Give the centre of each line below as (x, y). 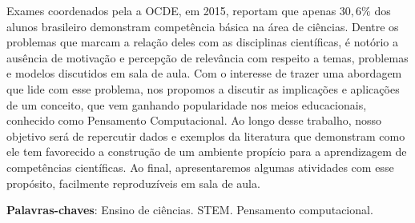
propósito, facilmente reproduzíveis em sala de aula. (133, 183)
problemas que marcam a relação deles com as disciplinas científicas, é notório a (202, 42)
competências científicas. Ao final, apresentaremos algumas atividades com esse (200, 167)
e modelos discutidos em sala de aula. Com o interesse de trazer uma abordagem (204, 73)
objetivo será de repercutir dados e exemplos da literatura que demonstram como (206, 135)
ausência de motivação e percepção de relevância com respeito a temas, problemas (207, 57)
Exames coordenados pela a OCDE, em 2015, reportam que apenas (171, 10)
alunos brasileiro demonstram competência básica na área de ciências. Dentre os (203, 26)
